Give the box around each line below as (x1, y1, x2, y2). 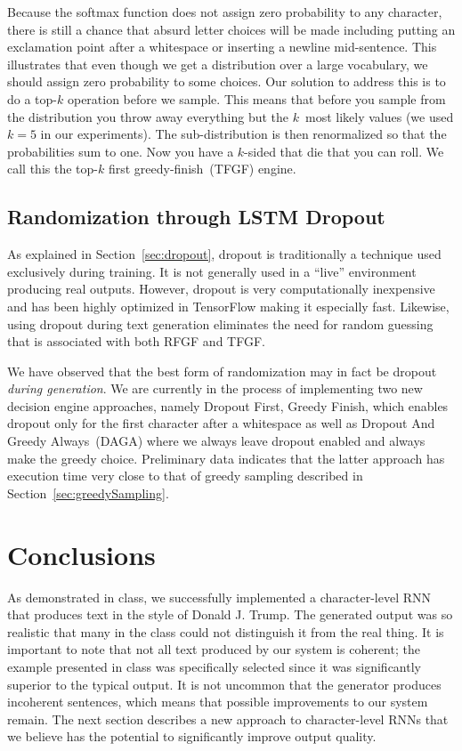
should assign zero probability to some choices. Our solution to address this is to (7, 72, 446, 91)
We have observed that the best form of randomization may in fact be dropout (7, 361, 437, 380)
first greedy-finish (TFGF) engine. (108, 159, 296, 178)
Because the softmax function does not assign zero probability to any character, (7, 3, 442, 20)
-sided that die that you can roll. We (244, 141, 444, 160)
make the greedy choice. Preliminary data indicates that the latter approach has (7, 448, 445, 467)
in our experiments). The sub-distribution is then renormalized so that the (40, 125, 447, 143)
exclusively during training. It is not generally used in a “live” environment (7, 262, 417, 280)
